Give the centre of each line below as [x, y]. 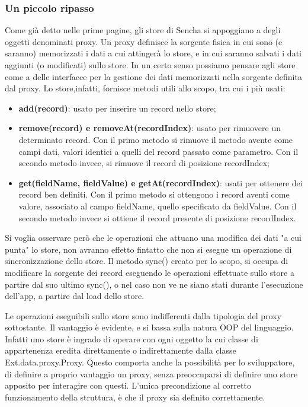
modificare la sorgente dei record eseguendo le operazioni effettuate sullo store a [150, 272]
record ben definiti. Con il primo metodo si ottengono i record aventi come [154, 194]
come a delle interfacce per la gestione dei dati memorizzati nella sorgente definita [153, 76]
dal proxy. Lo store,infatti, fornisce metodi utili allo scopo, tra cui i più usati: [145, 88]
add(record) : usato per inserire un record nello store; [117, 108]
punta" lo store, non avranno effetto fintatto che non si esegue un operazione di [148, 249]
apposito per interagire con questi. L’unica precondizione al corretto [128, 385]
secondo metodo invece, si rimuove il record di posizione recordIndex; [144, 163]
